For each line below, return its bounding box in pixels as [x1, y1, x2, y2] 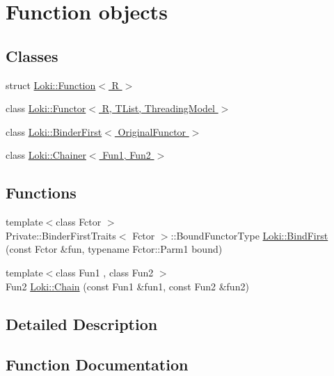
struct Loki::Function [6, 77, 96, 92]
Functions [6, 182, 77, 203]
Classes [6, 45, 58, 66]
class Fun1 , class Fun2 [56, 265, 154, 279]
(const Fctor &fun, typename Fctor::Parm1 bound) [6, 242, 223, 256]
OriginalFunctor [118, 124, 186, 139]
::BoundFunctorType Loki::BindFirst [170, 228, 328, 242]
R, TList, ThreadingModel [102, 101, 215, 116]
